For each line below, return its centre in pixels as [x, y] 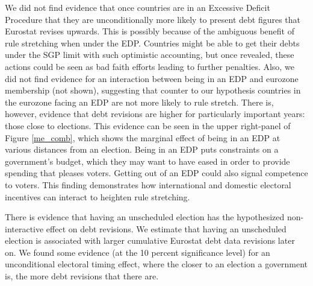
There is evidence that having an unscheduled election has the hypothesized [145, 217]
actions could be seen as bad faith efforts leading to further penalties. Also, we [150, 66]
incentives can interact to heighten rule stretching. [98, 196]
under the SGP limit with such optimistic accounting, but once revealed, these [150, 55]
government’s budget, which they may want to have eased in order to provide [147, 161]
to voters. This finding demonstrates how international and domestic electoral [148, 184]
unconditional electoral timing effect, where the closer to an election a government [156, 264]
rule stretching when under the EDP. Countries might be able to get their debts [152, 43]
